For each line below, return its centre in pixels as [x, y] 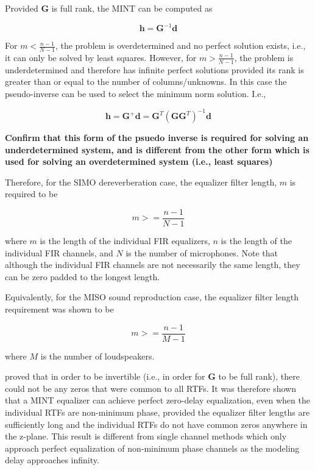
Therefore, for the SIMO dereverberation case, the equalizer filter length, [141, 182]
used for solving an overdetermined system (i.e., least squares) [139, 161]
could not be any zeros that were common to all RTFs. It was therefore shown [150, 388]
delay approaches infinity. [52, 460]
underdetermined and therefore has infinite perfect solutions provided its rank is [154, 69]
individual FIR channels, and [59, 252]
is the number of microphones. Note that [202, 252]
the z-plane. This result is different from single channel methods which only [146, 436]
